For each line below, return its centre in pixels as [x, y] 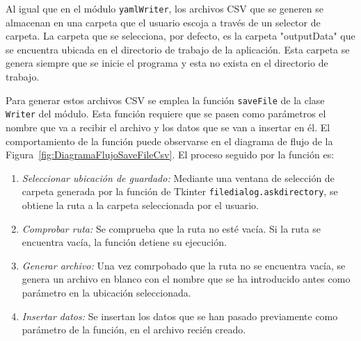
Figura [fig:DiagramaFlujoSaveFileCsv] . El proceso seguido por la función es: [170, 155]
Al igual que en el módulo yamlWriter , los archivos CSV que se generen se [165, 8]
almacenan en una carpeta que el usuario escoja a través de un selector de [163, 22]
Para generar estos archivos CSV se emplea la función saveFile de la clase [165, 100]
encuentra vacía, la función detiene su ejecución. [124, 242]
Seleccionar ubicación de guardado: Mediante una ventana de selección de [178, 177]
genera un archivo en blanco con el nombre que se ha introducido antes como [186, 279]
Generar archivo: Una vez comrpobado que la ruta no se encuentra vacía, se [184, 265]
